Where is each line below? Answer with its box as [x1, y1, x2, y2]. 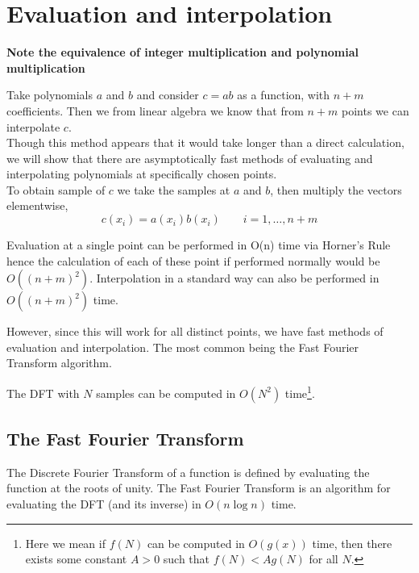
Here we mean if [25, 534, 106, 551]
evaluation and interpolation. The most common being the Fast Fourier [6, 338, 359, 355]
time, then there [312, 534, 392, 551]
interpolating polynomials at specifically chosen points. [6, 165, 277, 182]
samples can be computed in [96, 384, 236, 401]
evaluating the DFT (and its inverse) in [6, 496, 201, 512]
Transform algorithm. [6, 354, 112, 371]
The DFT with [6, 384, 80, 401]
